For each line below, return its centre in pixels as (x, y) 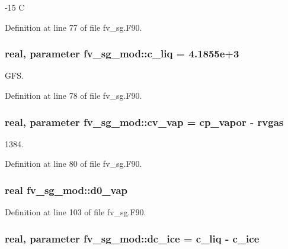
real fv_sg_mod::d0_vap (66, 190)
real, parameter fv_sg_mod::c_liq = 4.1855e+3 (122, 54)
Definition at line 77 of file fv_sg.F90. (73, 27)
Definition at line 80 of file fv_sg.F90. (73, 164)
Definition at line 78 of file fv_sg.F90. (73, 95)
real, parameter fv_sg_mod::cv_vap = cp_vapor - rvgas (144, 122)
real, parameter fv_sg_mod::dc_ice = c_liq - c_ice (132, 238)
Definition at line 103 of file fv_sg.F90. (76, 212)
